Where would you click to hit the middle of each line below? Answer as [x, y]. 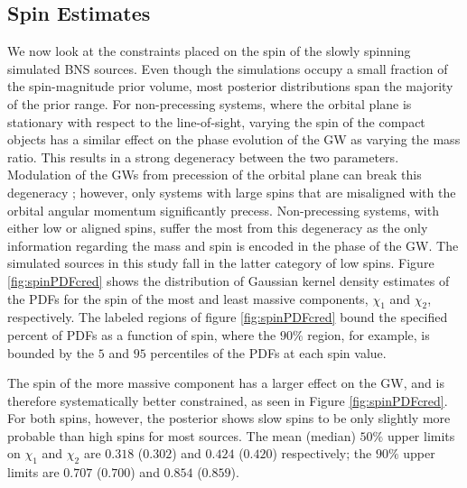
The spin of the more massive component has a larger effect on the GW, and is [226, 383]
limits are [33, 472]
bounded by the [51, 352]
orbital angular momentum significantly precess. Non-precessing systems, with [223, 210]
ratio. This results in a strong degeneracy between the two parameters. [203, 157]
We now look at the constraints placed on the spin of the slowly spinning [209, 51]
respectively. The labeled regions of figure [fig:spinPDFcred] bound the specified [228, 317]
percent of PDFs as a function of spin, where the [142, 334]
